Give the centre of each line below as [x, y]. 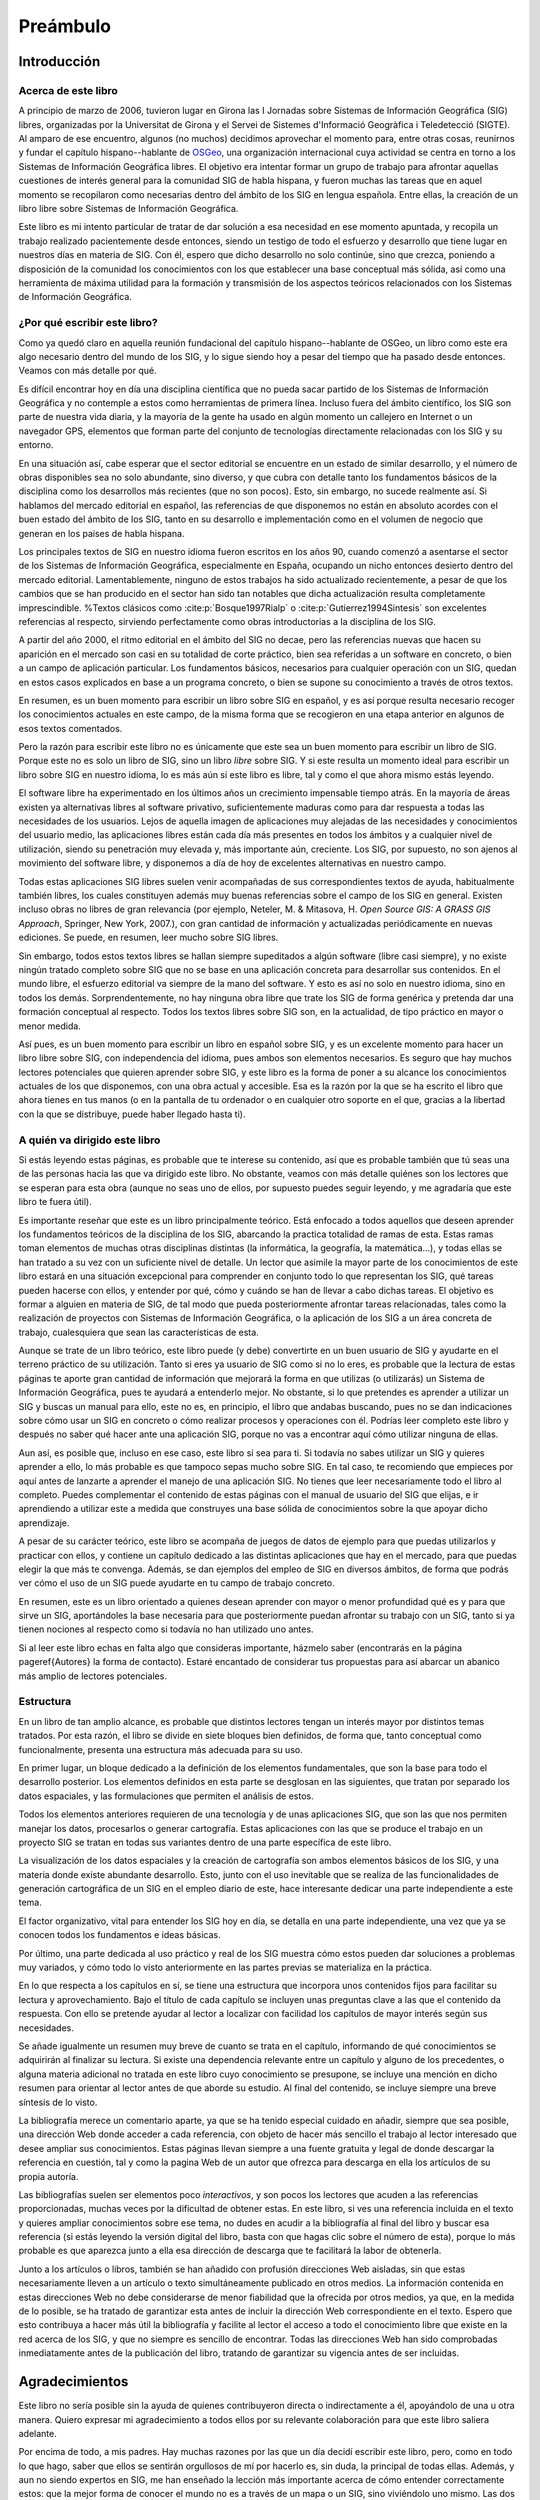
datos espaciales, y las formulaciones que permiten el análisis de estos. [166, 1796]
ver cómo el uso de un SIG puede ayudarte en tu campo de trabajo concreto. [176, 1583]
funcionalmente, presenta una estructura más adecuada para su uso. [161, 1749]
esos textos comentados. [70, 728]
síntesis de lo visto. [58, 2102]
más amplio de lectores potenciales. [92, 1676]
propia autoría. [48, 2176]
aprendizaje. [44, 1522]
